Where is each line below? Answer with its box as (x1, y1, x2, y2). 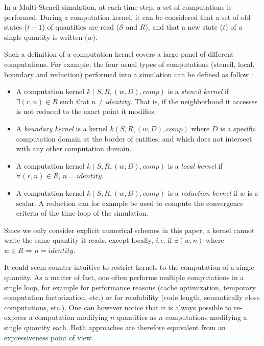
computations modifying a (165, 312, 247, 322)
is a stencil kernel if (167, 86, 229, 97)
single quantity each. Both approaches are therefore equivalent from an (4, 322, 226, 333)
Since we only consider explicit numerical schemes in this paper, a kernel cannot (4, 224, 255, 235)
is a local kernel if (167, 160, 223, 171)
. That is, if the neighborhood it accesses (130, 96, 258, 106)
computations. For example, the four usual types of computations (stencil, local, (4, 58, 255, 69)
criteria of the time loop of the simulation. (16, 207, 149, 218)
